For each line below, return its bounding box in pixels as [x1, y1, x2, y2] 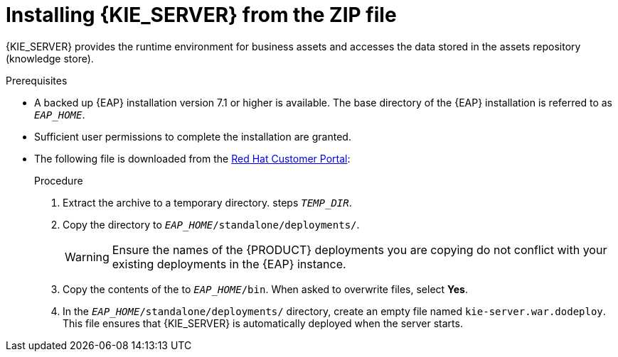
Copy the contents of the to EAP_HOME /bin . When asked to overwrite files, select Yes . [63, 282, 468, 295]
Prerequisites [6, 74, 68, 87]
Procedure [34, 174, 83, 187]
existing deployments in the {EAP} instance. [112, 256, 346, 271]
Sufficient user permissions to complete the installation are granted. [34, 130, 351, 143]
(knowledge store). [6, 52, 94, 65]
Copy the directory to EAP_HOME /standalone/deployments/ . [63, 218, 360, 231]
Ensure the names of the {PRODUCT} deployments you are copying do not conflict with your [112, 242, 607, 257]
